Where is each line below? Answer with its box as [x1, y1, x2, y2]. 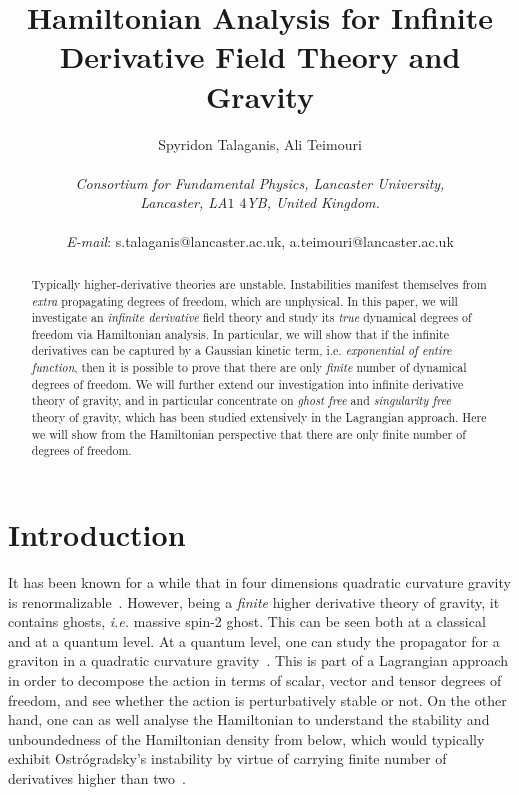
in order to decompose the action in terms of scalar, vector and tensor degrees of [8, 669, 502, 690]
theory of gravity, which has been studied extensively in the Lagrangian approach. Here [31, 409, 487, 426]
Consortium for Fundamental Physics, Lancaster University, [75, 172, 445, 193]
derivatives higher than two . [8, 767, 186, 788]
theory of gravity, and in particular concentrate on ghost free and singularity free [31, 392, 451, 409]
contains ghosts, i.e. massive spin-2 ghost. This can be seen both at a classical [8, 611, 486, 632]
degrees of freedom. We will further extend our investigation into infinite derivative [31, 375, 464, 392]
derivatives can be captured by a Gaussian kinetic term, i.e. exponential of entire [31, 342, 452, 359]
